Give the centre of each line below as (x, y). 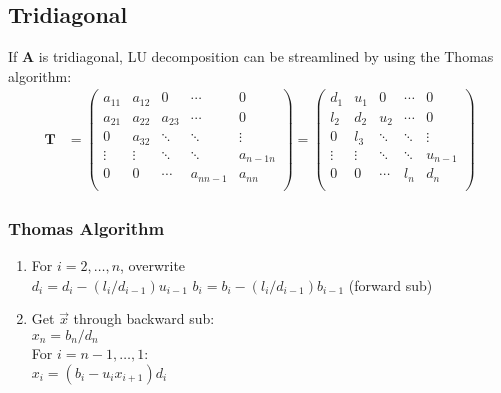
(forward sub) (390, 284)
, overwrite (153, 265)
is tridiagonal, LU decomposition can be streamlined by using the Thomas (266, 56)
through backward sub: (144, 318)
